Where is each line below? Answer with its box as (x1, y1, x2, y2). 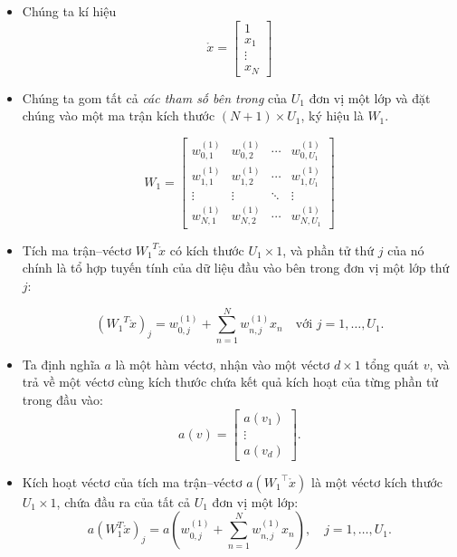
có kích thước (169, 240, 244, 259)
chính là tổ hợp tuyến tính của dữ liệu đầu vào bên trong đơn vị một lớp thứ (22, 258, 450, 277)
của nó (387, 240, 424, 259)
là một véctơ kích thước (311, 472, 443, 491)
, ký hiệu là (300, 106, 364, 125)
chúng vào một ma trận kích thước (22, 106, 215, 125)
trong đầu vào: (22, 389, 103, 408)
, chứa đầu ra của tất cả (56, 492, 191, 511)
